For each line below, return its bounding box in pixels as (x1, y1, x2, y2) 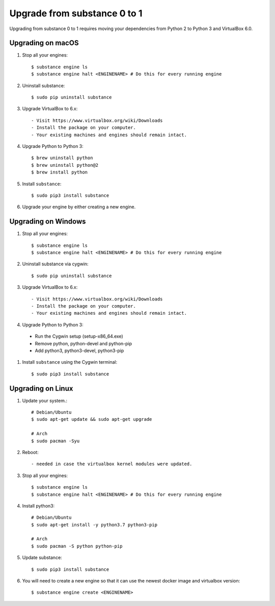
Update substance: (22, 554, 62, 561)
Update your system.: (22, 397, 68, 403)
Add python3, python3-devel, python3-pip (35, 347, 124, 353)
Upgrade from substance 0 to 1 (9, 8, 143, 19)
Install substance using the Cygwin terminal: (22, 359, 118, 365)
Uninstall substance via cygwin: (22, 261, 89, 267)
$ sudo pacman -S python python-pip (31, 543, 123, 549)
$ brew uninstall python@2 (31, 162, 99, 168)
